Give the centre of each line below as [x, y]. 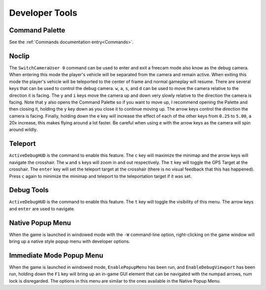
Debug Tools [29, 190]
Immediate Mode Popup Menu [56, 255]
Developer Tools [43, 13]
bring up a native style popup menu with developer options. [70, 241]
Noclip [19, 56]
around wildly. [23, 130]
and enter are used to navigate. [42, 208]
